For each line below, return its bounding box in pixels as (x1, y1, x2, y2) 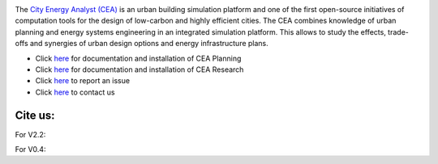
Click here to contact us (35, 87, 115, 97)
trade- (388, 27, 409, 36)
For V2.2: (15, 129, 46, 139)
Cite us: (15, 108, 56, 122)
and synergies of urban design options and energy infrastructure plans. (29, 39, 269, 48)
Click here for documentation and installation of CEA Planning (35, 53, 242, 63)
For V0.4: (15, 145, 46, 154)
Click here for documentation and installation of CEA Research (35, 65, 244, 74)
